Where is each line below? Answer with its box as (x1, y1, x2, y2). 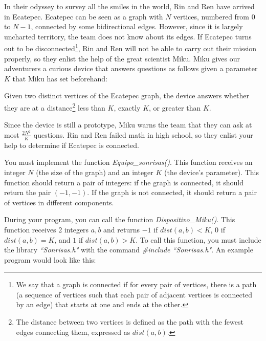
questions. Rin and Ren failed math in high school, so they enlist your (33, 129, 253, 140)
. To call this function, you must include (136, 234, 261, 245)
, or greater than (149, 102, 201, 113)
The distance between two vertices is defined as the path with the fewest (16, 316, 243, 327)
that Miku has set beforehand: (12, 73, 107, 83)
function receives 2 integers (4, 224, 89, 235)
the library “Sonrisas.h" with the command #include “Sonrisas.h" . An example (4, 244, 253, 255)
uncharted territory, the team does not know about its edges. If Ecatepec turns (4, 31, 252, 41)
